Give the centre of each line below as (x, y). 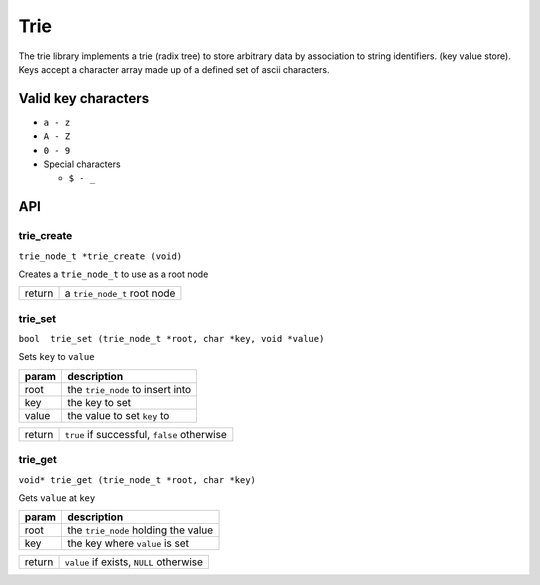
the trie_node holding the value (140, 530)
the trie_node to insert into (129, 389)
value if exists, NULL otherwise (134, 562)
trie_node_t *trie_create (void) (100, 256)
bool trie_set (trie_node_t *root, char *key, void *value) (171, 339)
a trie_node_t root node (120, 293)
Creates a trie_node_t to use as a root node (113, 274)
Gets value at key (57, 498)
